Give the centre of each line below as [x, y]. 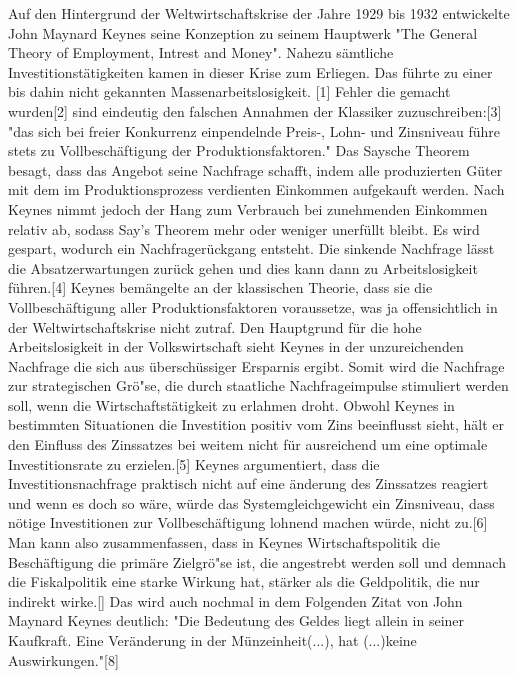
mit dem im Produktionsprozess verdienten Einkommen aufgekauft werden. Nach [256, 189]
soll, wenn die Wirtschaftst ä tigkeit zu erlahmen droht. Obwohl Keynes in [231, 404]
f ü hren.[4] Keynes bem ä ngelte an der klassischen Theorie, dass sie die [220, 287]
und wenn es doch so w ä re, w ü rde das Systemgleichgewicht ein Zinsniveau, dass [251, 502]
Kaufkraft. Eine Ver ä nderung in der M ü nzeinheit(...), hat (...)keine [212, 640]
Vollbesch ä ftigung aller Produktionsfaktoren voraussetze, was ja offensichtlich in [253, 306]
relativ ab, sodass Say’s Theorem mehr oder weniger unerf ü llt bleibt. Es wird [244, 228]
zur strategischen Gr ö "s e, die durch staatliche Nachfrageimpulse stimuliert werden [258, 385]
